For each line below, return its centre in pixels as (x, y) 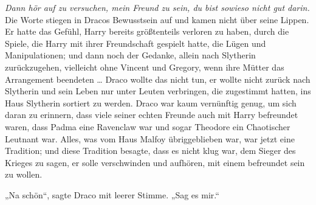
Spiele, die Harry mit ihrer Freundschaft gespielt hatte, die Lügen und (136, 43)
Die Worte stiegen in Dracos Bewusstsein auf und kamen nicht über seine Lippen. (157, 19)
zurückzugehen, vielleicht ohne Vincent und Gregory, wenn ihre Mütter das (145, 67)
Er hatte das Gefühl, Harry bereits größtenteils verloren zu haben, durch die (147, 31)
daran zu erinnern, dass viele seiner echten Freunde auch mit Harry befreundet (152, 115)
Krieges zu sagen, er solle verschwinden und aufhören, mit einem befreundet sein (155, 162)
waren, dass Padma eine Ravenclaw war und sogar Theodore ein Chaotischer (148, 126)
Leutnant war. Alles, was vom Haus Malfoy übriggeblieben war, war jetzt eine (150, 138)
